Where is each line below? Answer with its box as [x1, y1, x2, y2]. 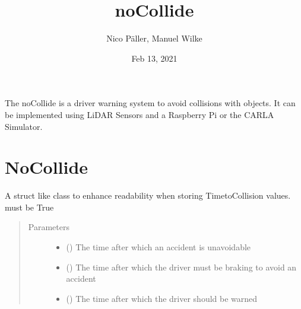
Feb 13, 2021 [131, 52, 178, 64]
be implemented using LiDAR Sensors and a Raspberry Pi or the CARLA [5, 108, 274, 120]
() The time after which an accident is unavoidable [66, 241, 251, 253]
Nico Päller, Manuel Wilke [106, 32, 202, 44]
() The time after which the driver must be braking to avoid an [66, 260, 297, 273]
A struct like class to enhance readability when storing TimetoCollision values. [5, 189, 291, 202]
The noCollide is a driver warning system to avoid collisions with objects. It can [5, 97, 296, 109]
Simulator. [5, 120, 43, 132]
